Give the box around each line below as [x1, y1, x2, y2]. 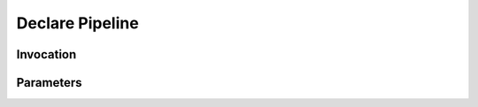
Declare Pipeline [16, 13, 139, 33]
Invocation [16, 47, 77, 62]
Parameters [16, 75, 82, 90]
